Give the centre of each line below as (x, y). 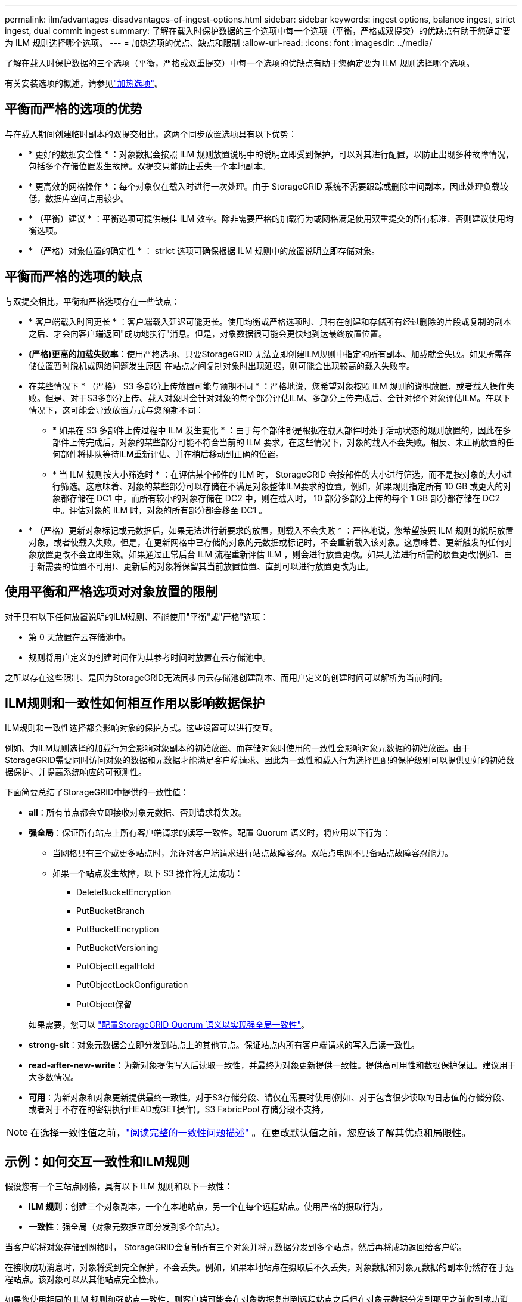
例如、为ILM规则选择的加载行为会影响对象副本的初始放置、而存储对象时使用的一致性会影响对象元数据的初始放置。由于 (237, 748)
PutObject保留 (104, 1005)
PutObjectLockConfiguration (132, 985)
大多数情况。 (54, 1077)
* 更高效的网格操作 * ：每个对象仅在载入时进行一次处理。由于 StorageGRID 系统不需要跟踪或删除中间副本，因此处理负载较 (268, 186)
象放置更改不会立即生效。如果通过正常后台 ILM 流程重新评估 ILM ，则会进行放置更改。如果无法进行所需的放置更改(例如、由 (271, 554)
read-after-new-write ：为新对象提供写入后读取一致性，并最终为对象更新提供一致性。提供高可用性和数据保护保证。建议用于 (272, 1065)
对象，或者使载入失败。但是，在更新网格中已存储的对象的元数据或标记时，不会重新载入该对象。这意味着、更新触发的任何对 (271, 542)
